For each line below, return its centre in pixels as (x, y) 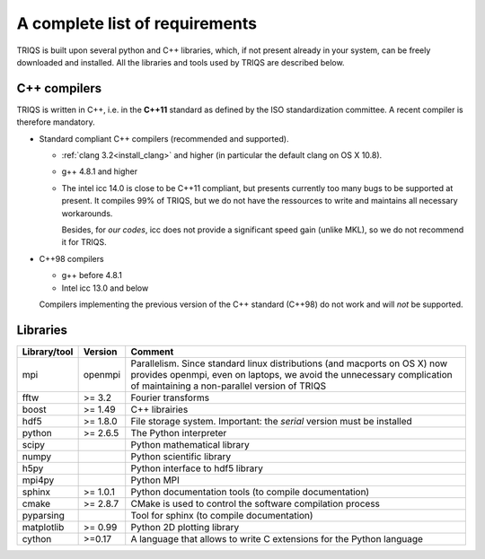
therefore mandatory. (56, 122)
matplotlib (43, 527)
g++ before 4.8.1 (92, 275)
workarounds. (87, 213)
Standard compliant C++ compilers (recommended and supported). (164, 138)
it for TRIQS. (84, 242)
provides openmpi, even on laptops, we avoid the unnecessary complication (291, 374)
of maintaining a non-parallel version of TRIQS (229, 386)
